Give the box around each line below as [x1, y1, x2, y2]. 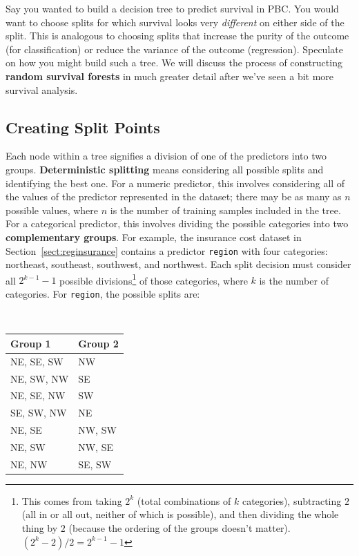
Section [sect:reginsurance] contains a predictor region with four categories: [6, 243, 328, 258]
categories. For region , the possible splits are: [6, 287, 200, 301]
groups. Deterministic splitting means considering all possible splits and [6, 162, 324, 176]
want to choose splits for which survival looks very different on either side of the [6, 15, 345, 29]
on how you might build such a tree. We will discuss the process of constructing [6, 55, 342, 70]
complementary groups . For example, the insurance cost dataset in [6, 229, 302, 244]
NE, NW [10, 457, 48, 471]
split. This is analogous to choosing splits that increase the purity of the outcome [6, 28, 349, 43]
